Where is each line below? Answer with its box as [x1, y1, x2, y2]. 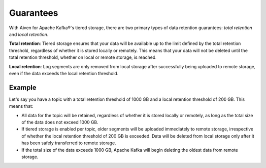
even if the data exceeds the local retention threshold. [9, 70, 119, 76]
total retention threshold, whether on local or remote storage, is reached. [9, 54, 157, 60]
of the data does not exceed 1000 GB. [21, 119, 99, 125]
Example [9, 83, 36, 91]
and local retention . [9, 31, 49, 37]
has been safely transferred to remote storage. [21, 140, 116, 146]
